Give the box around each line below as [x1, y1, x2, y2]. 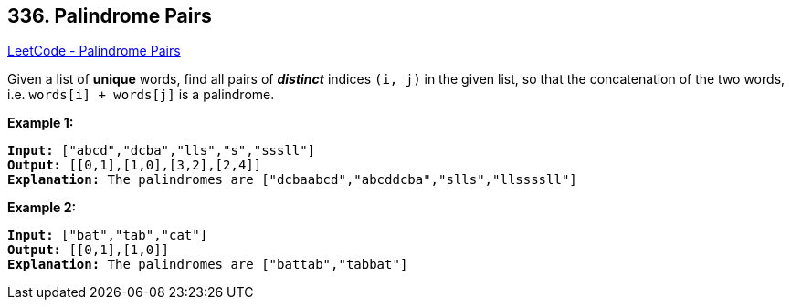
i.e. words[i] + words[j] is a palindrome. [7, 87, 275, 103]
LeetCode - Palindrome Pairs [7, 43, 181, 59]
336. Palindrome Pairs [7, 5, 212, 27]
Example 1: [7, 115, 74, 131]
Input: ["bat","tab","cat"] [7, 228, 208, 243]
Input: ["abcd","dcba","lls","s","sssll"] [7, 143, 316, 159]
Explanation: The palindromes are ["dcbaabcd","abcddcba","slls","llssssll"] [7, 172, 577, 188]
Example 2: [7, 200, 77, 216]
